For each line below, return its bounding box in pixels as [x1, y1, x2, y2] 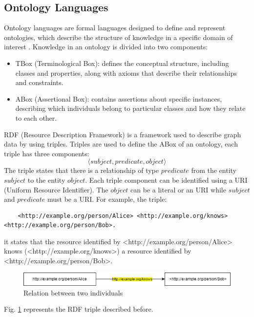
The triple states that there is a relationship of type [4, 165, 159, 175]
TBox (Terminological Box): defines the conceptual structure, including [15, 58, 229, 68]
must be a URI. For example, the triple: [47, 194, 167, 204]
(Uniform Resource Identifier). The [4, 184, 108, 194]
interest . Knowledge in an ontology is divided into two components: [4, 42, 208, 52]
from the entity [191, 165, 236, 175]
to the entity [27, 174, 65, 185]
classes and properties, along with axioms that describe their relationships [15, 67, 237, 78]
